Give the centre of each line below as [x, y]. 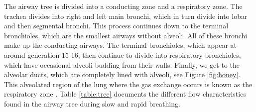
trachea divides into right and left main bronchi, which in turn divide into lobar [126, 16]
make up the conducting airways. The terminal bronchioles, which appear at [120, 45]
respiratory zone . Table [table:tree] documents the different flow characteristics [125, 94]
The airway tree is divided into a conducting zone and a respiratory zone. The [123, 6]
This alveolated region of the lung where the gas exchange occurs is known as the [128, 84]
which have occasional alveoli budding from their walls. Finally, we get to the [122, 64]
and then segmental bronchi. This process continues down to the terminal [116, 26]
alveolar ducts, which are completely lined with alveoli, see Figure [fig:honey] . [122, 74]
